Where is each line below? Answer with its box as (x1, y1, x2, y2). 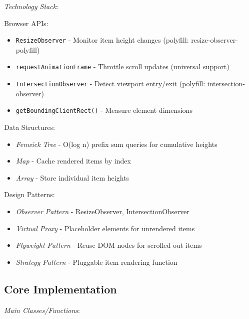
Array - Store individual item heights (15, 172, 129, 183)
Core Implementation (4, 281, 117, 296)
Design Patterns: (4, 189, 55, 200)
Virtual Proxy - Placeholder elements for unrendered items (15, 223, 195, 233)
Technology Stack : (4, 1, 58, 11)
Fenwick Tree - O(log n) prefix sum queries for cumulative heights (15, 138, 217, 149)
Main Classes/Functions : (4, 304, 80, 315)
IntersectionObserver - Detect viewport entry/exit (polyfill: (15, 78, 205, 89)
